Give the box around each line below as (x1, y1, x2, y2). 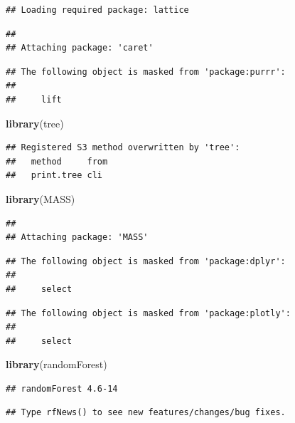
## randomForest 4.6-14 (6, 383, 118, 394)
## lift (6, 94, 62, 105)
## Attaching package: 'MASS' (6, 232, 149, 243)
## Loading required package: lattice (6, 5, 189, 15)
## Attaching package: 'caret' (6, 43, 154, 53)
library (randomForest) (6, 357, 107, 372)
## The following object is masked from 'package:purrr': (6, 66, 286, 77)
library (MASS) (6, 191, 75, 206)
